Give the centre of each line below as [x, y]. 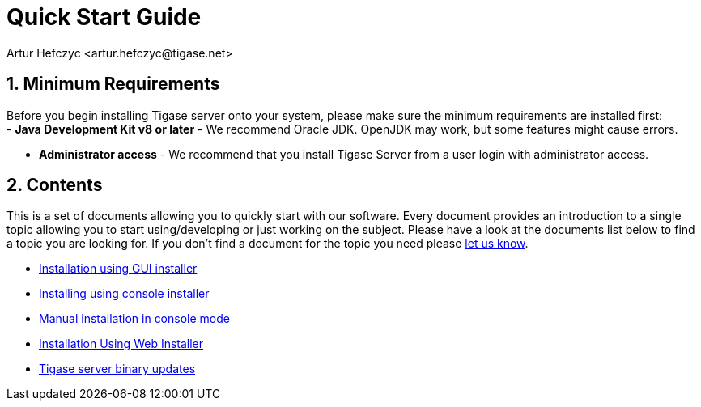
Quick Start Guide [104, 17]
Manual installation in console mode [134, 319]
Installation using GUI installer [118, 269]
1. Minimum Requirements [113, 84]
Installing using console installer [124, 294]
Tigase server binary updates [117, 369]
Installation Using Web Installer [121, 344]
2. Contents [55, 185]
